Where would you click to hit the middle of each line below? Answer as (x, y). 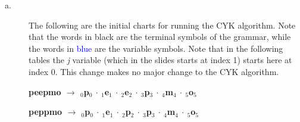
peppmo (46, 112)
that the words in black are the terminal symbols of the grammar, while (160, 37)
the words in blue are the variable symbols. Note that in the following (156, 48)
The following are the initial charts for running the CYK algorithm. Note (162, 25)
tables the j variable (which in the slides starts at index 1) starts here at (160, 60)
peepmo (45, 91)
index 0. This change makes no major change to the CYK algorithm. (154, 71)
